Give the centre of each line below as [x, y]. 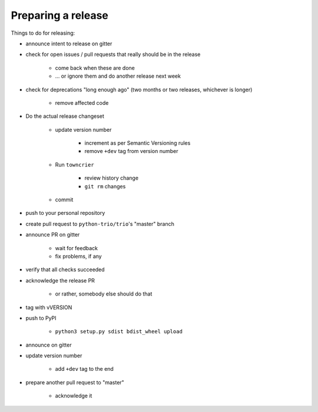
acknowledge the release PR [60, 280]
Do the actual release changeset [65, 116]
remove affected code [82, 102]
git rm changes [105, 186]
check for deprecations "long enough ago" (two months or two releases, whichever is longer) [139, 89]
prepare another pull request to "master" [75, 382]
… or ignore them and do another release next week [118, 76]
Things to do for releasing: [43, 33]
